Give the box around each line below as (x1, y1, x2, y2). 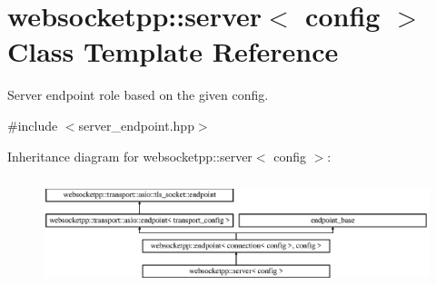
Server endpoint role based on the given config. (7, 85, 269, 104)
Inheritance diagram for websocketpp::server (7, 146, 253, 165)
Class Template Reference (7, 33, 339, 70)
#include (7, 115, 58, 134)
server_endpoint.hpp (78, 115, 194, 134)
